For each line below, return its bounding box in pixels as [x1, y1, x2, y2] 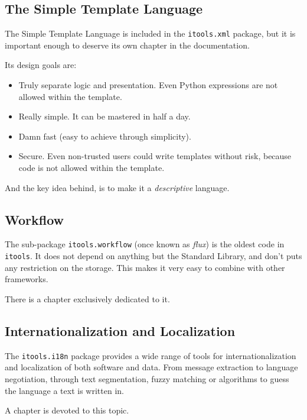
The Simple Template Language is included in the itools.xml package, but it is [5, 27, 296, 40]
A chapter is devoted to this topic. [5, 404, 129, 416]
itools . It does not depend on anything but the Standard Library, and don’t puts [5, 250, 302, 262]
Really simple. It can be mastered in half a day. [18, 110, 191, 122]
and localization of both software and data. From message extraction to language [5, 361, 298, 373]
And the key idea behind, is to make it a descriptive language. [5, 181, 230, 193]
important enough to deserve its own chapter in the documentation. [5, 38, 250, 51]
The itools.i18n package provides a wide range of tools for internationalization [5, 349, 296, 361]
